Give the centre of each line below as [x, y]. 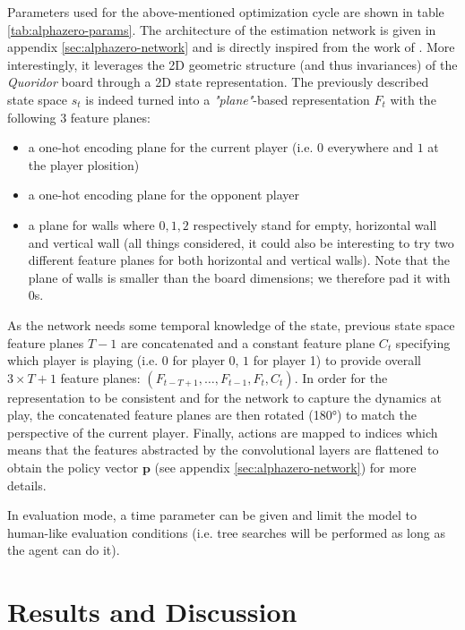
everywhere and [370, 147]
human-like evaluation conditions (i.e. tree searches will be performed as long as [226, 532]
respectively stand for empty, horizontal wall [315, 224]
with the [413, 99]
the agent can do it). [64, 550]
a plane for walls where [91, 224]
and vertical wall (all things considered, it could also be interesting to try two [241, 242]
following [32, 117]
